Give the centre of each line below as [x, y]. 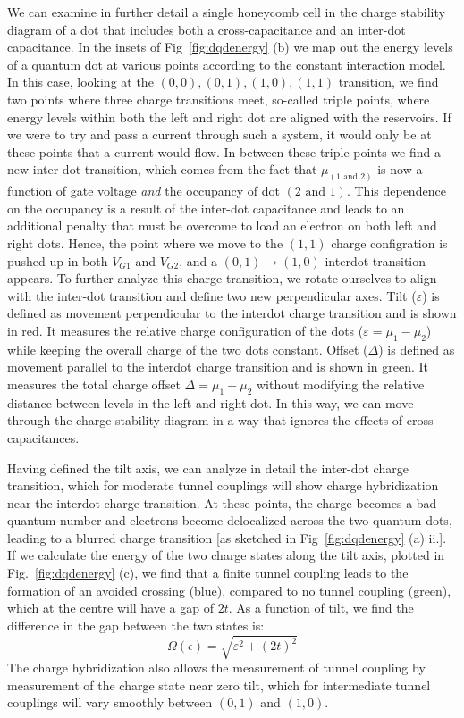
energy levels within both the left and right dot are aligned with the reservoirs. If [229, 117]
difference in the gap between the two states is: [136, 625]
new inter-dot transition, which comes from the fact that [162, 169]
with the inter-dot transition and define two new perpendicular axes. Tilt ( [212, 295]
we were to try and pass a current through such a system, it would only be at [219, 134]
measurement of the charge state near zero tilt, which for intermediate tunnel [219, 685]
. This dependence [396, 191]
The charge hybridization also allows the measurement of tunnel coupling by [216, 667]
